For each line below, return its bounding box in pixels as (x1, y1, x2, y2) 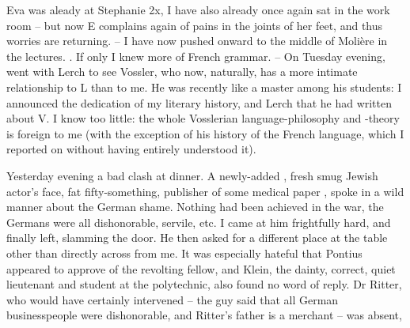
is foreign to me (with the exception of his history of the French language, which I (6, 125, 404, 141)
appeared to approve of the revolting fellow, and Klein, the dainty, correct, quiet (6, 260, 396, 277)
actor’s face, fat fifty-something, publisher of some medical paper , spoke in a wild (6, 183, 404, 199)
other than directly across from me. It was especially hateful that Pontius (6, 244, 363, 261)
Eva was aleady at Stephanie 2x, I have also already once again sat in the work (6, 2, 390, 17)
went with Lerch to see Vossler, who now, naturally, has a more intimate (6, 63, 358, 80)
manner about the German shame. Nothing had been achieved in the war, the (6, 198, 384, 215)
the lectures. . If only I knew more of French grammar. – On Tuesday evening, (6, 47, 385, 64)
